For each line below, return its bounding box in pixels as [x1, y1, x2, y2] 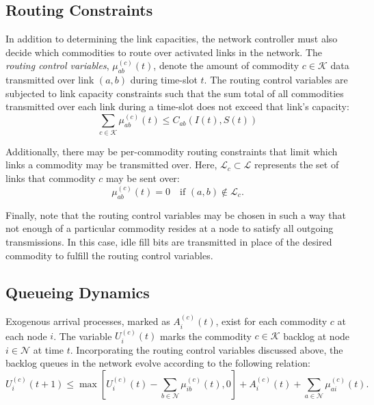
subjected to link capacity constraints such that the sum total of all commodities [5, 86, 344, 100]
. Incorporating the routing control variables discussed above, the [70, 342, 343, 356]
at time [33, 342, 64, 356]
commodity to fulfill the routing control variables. [5, 248, 213, 262]
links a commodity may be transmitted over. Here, [5, 157, 217, 172]
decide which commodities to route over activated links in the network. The [5, 44, 323, 59]
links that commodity [5, 170, 96, 185]
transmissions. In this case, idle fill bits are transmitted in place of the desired [5, 234, 332, 248]
